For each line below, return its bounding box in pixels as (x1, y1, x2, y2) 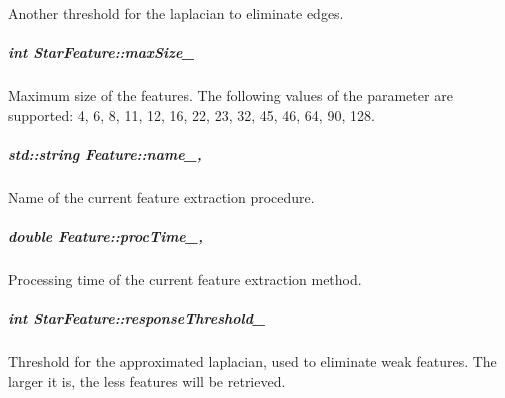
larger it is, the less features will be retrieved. (8, 370, 286, 391)
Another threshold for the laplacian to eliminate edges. (8, 3, 344, 23)
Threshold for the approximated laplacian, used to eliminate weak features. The (8, 351, 497, 372)
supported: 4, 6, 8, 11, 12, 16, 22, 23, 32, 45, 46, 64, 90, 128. (8, 104, 375, 125)
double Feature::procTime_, (8, 226, 203, 247)
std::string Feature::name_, (8, 143, 202, 164)
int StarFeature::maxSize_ (8, 42, 195, 63)
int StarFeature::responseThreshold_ (8, 308, 266, 329)
